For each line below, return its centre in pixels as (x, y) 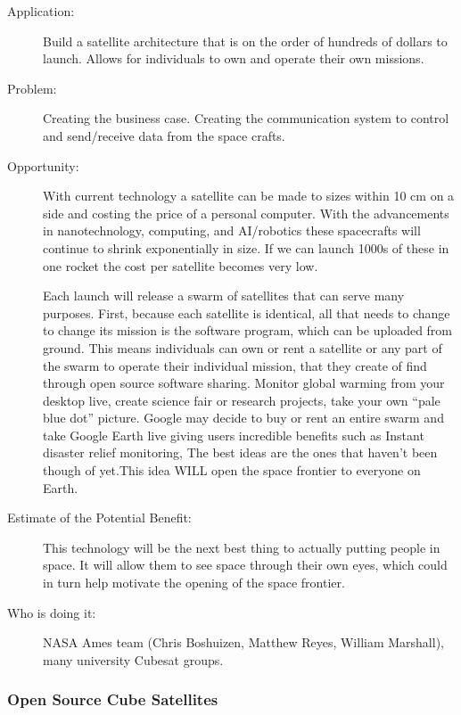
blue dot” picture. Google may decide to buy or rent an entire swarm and (243, 418)
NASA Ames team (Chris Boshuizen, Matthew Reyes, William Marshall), (243, 642)
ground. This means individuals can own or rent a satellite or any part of (243, 347)
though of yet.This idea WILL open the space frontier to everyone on (232, 470)
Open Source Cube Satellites (113, 699)
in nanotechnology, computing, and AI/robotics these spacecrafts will (232, 230)
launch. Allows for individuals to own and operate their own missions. (234, 58)
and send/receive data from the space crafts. (164, 135)
